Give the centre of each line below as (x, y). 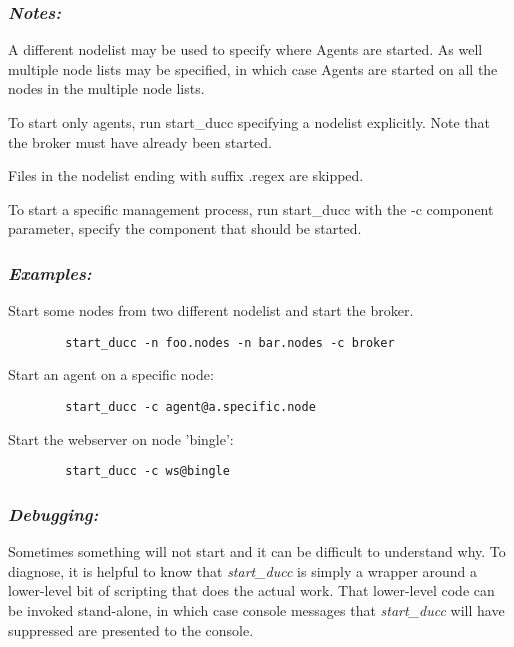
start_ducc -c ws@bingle (147, 471)
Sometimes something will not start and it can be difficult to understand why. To (257, 551)
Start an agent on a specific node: (111, 374)
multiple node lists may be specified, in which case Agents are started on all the (253, 68)
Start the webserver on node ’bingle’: (121, 438)
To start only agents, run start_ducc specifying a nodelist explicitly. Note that (249, 122)
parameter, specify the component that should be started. (185, 228)
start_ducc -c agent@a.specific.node (190, 407)
